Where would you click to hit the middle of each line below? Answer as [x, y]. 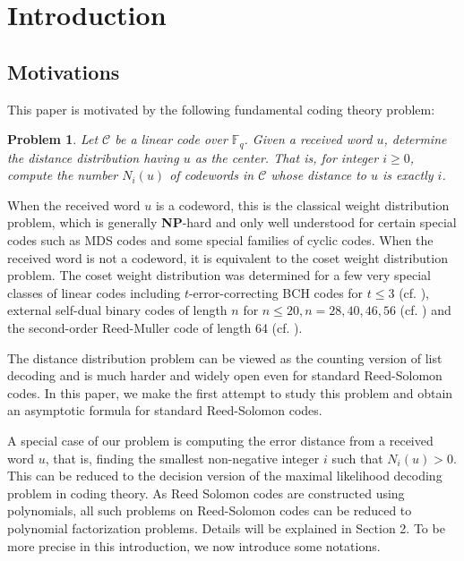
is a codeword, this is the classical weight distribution [302, 204]
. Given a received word [308, 139]
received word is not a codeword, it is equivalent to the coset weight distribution [228, 257]
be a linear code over [171, 139]
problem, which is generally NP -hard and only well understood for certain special [232, 222]
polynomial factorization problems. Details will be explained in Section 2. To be [226, 527]
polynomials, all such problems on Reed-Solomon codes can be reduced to [210, 510]
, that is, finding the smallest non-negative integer [182, 458]
